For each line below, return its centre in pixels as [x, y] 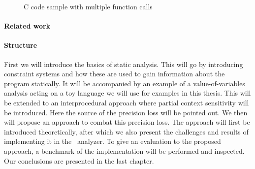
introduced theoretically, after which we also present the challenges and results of [126, 131]
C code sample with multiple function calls [88, 6]
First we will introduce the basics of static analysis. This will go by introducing [124, 64]
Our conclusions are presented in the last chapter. [79, 160]
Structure [21, 45]
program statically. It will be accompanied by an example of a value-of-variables [125, 83]
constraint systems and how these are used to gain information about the [114, 74]
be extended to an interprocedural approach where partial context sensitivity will [127, 102]
